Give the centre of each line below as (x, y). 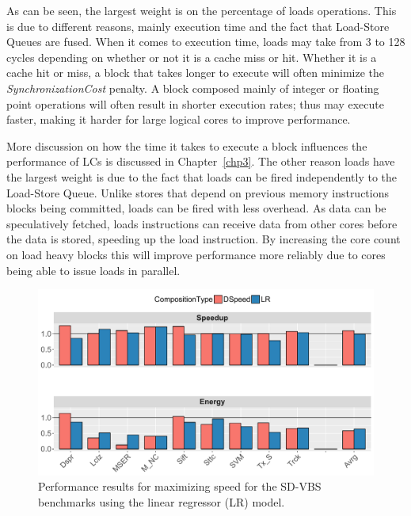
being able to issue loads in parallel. (93, 270)
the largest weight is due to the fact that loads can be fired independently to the (202, 176)
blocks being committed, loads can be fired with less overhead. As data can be (196, 208)
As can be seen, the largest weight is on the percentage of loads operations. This (202, 10)
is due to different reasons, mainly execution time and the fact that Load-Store (198, 26)
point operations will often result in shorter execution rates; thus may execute (195, 103)
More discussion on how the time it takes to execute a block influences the (187, 145)
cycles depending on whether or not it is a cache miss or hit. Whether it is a (192, 57)
